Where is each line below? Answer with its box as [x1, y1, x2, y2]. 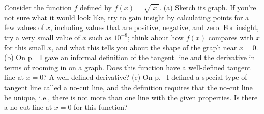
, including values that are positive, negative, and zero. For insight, [50, 22, 259, 33]
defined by [79, 2, 112, 12]
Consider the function [4, 2, 72, 12]
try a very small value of [4, 32, 80, 42]
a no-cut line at [4, 102, 52, 112]
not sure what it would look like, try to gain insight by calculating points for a [4, 12, 249, 22]
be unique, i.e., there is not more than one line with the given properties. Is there [4, 92, 258, 102]
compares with [208, 32, 254, 42]
